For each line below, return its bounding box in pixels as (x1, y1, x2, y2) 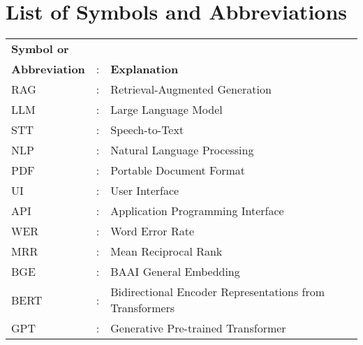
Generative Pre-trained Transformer (110, 320, 286, 337)
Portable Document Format (110, 162, 246, 179)
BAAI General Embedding (110, 263, 240, 280)
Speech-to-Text (110, 122, 184, 138)
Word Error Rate (110, 223, 195, 240)
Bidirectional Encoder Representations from (110, 284, 325, 300)
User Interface (110, 182, 179, 199)
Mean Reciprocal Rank (110, 243, 223, 260)
